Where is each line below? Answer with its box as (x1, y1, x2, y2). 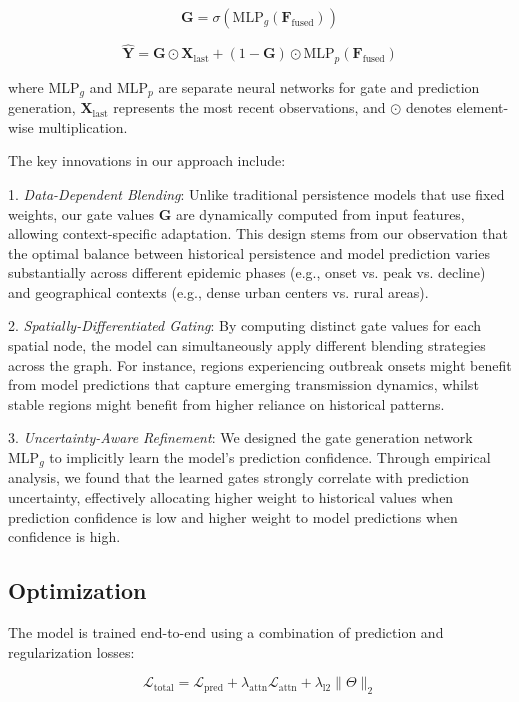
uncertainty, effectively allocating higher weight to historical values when (8, 487, 454, 508)
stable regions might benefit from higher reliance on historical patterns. (8, 393, 445, 414)
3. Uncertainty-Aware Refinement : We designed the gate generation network (8, 427, 473, 448)
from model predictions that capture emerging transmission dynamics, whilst (8, 374, 479, 395)
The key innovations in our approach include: (8, 150, 286, 171)
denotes (405, 97, 452, 118)
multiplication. (38, 116, 128, 137)
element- (456, 97, 509, 118)
